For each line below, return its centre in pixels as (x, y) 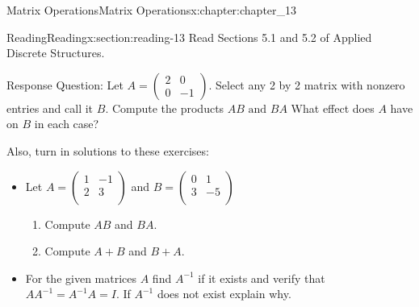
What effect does (333, 108)
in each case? (67, 124)
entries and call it (50, 108)
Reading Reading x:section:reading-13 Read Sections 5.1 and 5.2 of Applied (189, 37)
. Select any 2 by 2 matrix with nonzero (307, 84)
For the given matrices (81, 278)
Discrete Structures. (56, 53)
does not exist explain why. (224, 294)
